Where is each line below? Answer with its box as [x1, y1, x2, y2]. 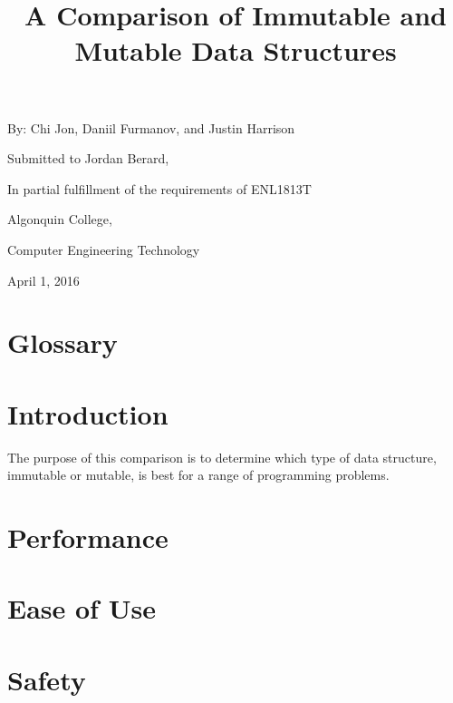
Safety [7, 660, 86, 698]
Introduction [7, 395, 169, 432]
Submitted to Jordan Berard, [7, 149, 169, 168]
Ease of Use [7, 590, 156, 627]
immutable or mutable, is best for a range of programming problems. [7, 465, 390, 484]
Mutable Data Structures [74, 32, 397, 69]
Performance [7, 519, 169, 555]
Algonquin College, [7, 210, 112, 229]
